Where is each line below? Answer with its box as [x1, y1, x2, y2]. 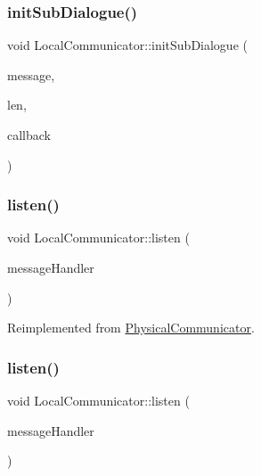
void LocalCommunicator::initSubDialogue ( [7, 36, 248, 54]
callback [7, 126, 51, 144]
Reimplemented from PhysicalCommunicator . [7, 318, 255, 337]
